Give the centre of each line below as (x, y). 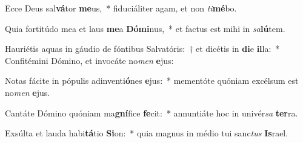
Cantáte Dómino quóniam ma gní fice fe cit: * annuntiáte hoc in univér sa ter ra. (151, 113)
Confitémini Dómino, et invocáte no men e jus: (89, 60)
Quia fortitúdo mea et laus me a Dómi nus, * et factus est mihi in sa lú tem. (145, 28)
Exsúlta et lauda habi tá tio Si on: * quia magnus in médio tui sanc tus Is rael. (147, 133)
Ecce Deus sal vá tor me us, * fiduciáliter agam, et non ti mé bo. (121, 8)
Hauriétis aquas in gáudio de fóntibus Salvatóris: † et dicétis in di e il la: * (142, 49)
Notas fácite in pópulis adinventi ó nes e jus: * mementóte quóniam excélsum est (152, 81)
